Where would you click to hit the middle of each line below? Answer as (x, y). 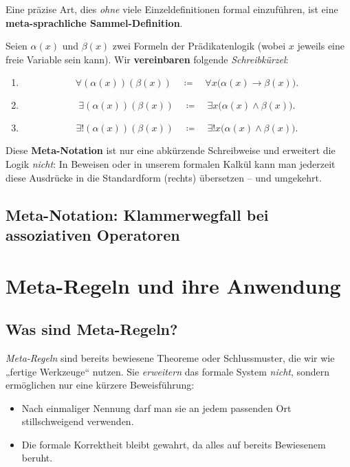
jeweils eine (321, 46)
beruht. (37, 458)
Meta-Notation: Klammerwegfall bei (137, 214)
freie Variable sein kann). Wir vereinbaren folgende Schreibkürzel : (147, 59)
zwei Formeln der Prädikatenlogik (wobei (199, 46)
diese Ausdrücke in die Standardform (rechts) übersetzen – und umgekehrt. (164, 177)
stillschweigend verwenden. (78, 421)
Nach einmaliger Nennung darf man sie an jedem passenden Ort (156, 408)
